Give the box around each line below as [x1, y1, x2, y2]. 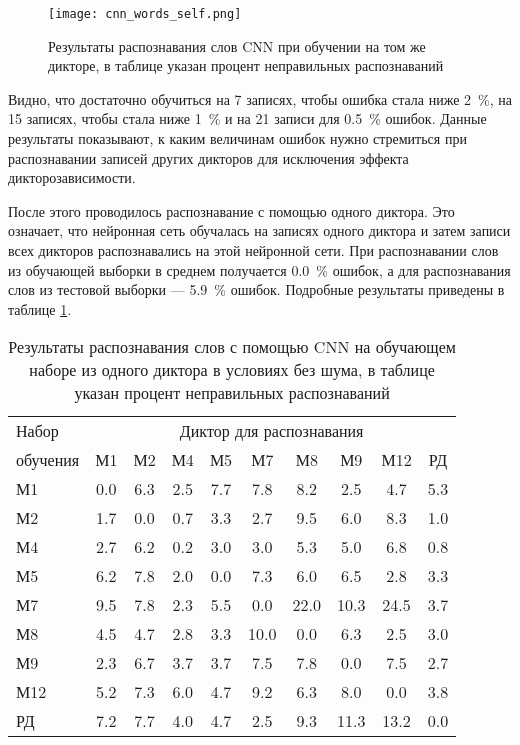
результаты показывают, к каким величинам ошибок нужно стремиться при [8, 128, 467, 149]
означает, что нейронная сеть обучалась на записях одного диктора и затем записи [8, 220, 511, 241]
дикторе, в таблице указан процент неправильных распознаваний [48, 55, 444, 76]
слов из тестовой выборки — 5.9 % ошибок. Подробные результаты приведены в [8, 279, 505, 300]
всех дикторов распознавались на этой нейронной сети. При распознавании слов [8, 240, 499, 260]
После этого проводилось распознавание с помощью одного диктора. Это [8, 200, 455, 221]
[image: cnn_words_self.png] [48, 7, 242, 21]
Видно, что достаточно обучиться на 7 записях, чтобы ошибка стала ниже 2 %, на [8, 88, 512, 109]
